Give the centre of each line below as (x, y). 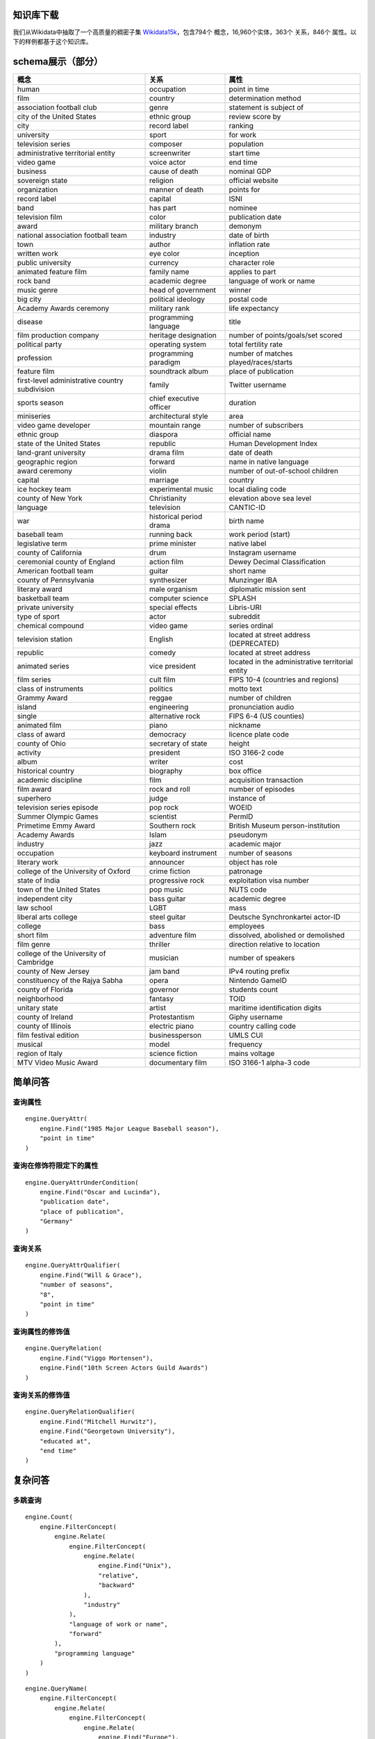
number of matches (261, 353)
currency (164, 262)
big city (29, 299)
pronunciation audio (261, 707)
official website (254, 180)
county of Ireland (45, 1017)
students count (253, 989)
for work (243, 134)
